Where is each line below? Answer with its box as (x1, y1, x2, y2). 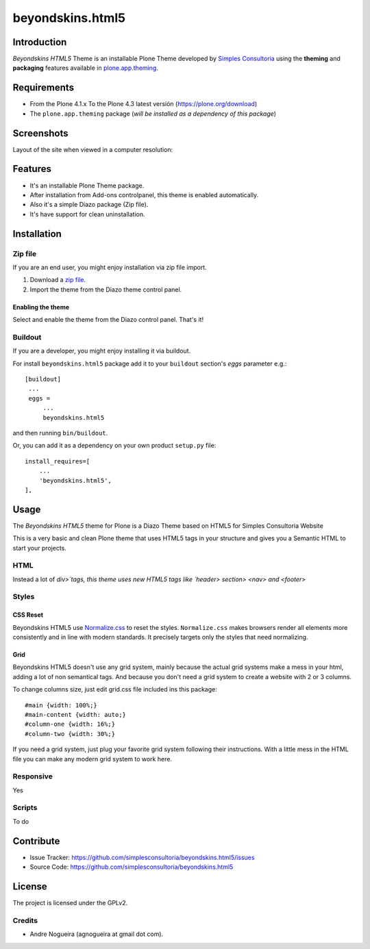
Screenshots (12, 127, 69, 139)
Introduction (12, 36, 67, 48)
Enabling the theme (12, 303, 70, 311)
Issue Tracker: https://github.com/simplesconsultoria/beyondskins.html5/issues (29, 853, 255, 861)
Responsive (12, 772, 53, 781)
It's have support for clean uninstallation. (29, 210, 145, 218)
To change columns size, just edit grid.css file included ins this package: (12, 685, 217, 694)
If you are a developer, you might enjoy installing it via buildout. (12, 346, 191, 355)
